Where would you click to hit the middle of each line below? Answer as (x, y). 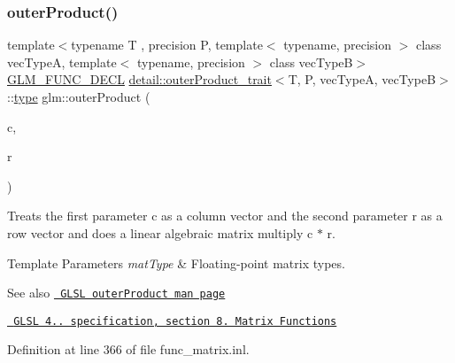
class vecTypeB (311, 62)
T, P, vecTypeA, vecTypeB (362, 79)
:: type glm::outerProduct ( (79, 97)
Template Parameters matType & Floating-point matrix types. (176, 263)
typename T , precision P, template (167, 45)
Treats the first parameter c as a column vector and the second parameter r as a (225, 216)
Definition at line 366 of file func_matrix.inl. (128, 349)
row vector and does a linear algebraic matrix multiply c (160, 232)
